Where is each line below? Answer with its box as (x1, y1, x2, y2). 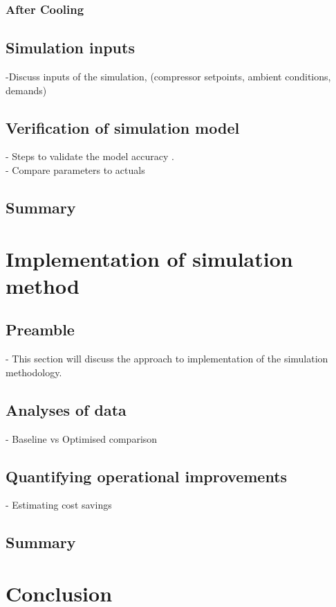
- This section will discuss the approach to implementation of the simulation (6, 351, 328, 366)
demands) (6, 82, 47, 97)
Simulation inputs (6, 37, 135, 58)
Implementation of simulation (6, 244, 293, 272)
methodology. (6, 364, 62, 379)
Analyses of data (6, 398, 127, 420)
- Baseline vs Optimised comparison (6, 431, 158, 446)
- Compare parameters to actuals (6, 163, 145, 177)
